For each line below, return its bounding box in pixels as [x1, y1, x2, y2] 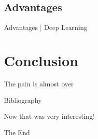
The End [4, 127, 30, 137]
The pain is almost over [4, 78, 74, 88]
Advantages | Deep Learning [4, 22, 87, 32]
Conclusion [4, 50, 79, 70]
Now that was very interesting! [4, 111, 95, 121]
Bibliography [4, 95, 42, 105]
